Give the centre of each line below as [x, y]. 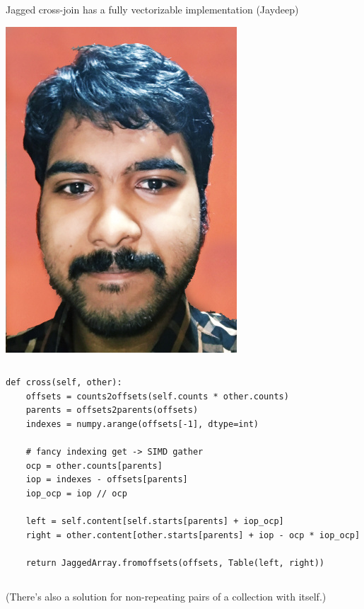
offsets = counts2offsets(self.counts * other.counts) [157, 396]
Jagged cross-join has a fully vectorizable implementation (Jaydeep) [152, 9]
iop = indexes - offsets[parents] [107, 480]
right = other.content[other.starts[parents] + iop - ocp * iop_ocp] [193, 535]
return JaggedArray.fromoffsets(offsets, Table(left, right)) [175, 563]
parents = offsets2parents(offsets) [112, 410]
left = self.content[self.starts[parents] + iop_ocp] [155, 522]
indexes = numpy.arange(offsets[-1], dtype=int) [142, 424]
